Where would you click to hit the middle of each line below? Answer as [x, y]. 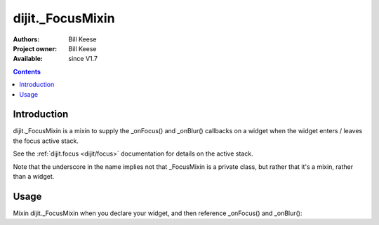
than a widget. [34, 176]
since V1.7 [83, 59]
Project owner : [35, 48]
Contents [27, 71]
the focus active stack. [46, 141]
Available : [28, 59]
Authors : [26, 39]
